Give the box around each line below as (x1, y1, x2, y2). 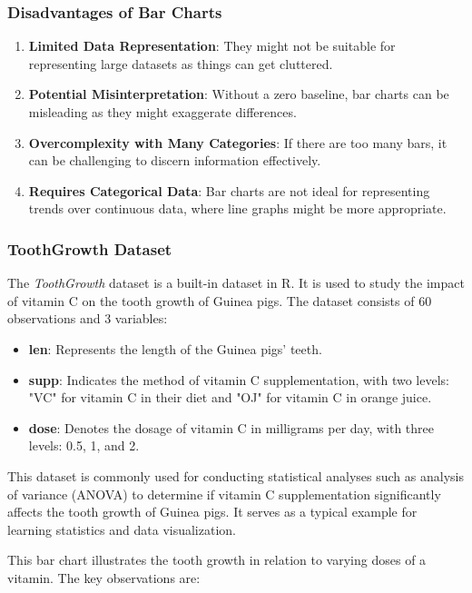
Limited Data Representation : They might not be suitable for (28, 36, 396, 55)
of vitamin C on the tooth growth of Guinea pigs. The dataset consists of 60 (7, 291, 432, 310)
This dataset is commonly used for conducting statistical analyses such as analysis (7, 466, 464, 485)
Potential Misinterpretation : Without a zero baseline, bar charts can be (28, 84, 449, 104)
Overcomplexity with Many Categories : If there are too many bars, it (28, 133, 447, 152)
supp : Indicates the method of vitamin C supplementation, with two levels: (28, 370, 449, 389)
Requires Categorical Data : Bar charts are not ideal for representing (28, 181, 430, 200)
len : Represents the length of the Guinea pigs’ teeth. (28, 339, 322, 358)
